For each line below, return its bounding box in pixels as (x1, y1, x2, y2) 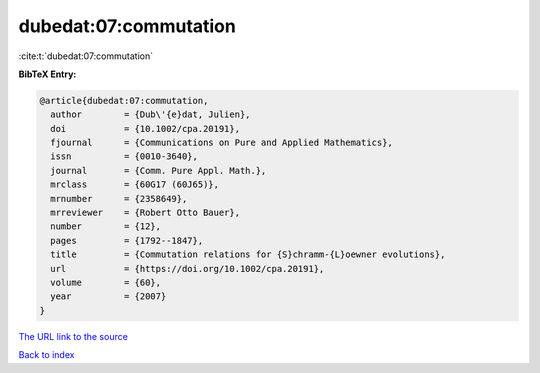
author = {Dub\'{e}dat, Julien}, (50, 109, 251, 120)
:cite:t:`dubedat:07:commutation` (18, 50, 154, 62)
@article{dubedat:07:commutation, (39, 95, 209, 106)
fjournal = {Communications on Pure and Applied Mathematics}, (50, 137, 394, 149)
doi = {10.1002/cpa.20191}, (50, 123, 240, 134)
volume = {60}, (50, 277, 162, 288)
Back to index (18, 349, 75, 361)
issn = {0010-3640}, (50, 151, 199, 162)
